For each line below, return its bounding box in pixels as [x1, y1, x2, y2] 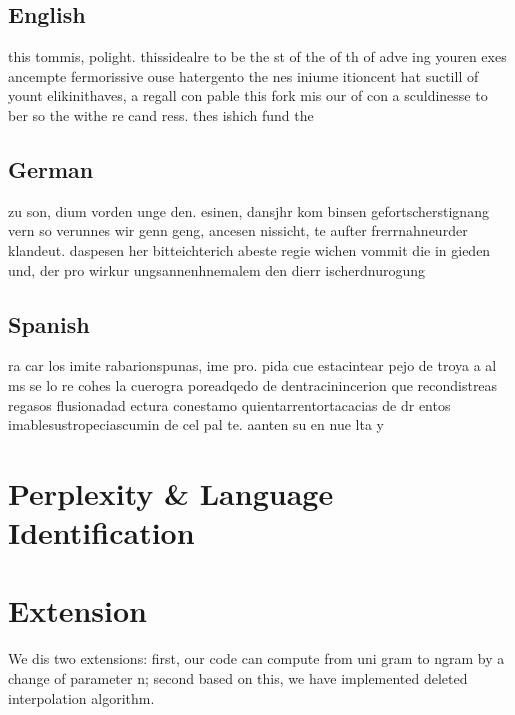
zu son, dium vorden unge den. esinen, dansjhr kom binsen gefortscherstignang [8, 200, 489, 221]
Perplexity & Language [8, 472, 334, 513]
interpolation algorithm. [8, 687, 155, 708]
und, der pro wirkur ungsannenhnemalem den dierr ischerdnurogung [8, 259, 426, 280]
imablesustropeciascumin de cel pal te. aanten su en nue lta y [8, 414, 384, 435]
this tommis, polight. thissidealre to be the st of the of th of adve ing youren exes [8, 46, 507, 67]
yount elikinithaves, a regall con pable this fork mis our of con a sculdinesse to [8, 85, 488, 106]
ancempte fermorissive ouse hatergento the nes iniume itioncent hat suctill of [8, 65, 479, 86]
